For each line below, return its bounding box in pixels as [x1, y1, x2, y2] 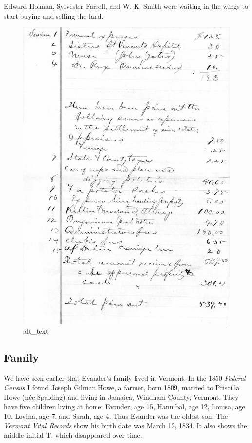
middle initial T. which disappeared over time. [4, 430, 142, 440]
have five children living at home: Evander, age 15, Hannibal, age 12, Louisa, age [4, 401, 245, 411]
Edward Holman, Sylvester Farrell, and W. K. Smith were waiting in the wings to [4, 1, 248, 11]
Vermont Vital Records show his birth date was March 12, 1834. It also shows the [4, 420, 247, 430]
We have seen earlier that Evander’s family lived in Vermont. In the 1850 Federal [4, 372, 246, 383]
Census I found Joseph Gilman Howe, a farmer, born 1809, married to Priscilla [4, 382, 240, 392]
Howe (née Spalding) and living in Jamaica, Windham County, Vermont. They [4, 392, 239, 402]
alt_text [23, 326, 49, 336]
